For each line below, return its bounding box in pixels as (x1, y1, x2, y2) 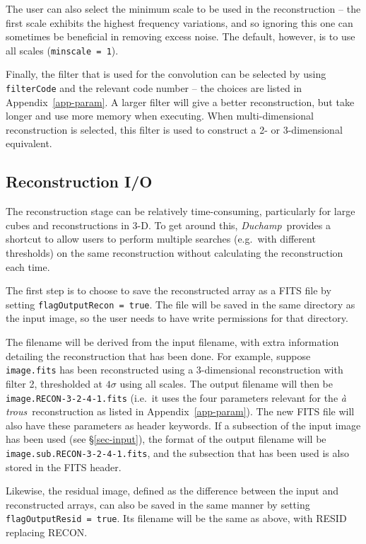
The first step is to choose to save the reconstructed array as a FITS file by (6, 283, 331, 298)
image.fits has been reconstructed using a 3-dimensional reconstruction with (6, 362, 343, 377)
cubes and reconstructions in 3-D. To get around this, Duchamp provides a (6, 217, 331, 232)
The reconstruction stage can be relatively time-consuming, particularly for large (6, 204, 355, 219)
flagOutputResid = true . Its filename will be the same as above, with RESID (6, 511, 347, 526)
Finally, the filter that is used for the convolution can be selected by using (6, 66, 326, 81)
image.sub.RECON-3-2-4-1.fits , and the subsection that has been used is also (6, 445, 349, 460)
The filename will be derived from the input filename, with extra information (6, 335, 339, 349)
